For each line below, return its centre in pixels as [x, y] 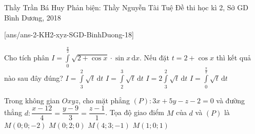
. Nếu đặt [155, 57]
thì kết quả [233, 57]
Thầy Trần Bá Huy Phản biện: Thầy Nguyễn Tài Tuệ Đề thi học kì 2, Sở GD [126, 7]
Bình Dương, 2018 [33, 17]
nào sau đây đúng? [34, 78]
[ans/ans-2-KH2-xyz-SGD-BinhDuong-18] [69, 35]
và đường [230, 100]
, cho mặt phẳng [104, 100]
